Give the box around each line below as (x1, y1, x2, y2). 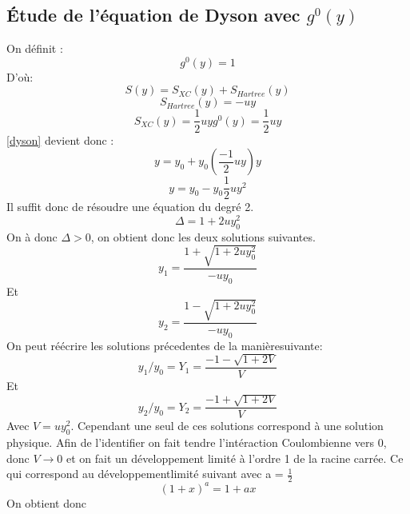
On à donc (6, 228, 58, 245)
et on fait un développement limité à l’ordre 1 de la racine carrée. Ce (66, 449, 404, 466)
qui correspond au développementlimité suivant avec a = (6, 465, 284, 482)
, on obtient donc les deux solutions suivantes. (90, 228, 316, 245)
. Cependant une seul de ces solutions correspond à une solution (70, 417, 384, 434)
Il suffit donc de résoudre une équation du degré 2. (6, 198, 254, 215)
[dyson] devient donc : (6, 131, 114, 148)
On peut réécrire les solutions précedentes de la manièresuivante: (6, 337, 323, 353)
